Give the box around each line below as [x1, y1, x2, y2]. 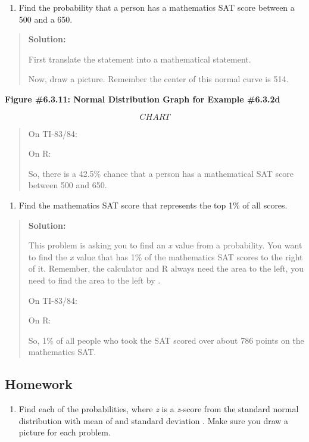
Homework [5, 375, 73, 393]
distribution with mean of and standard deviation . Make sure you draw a [18, 414, 289, 427]
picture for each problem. [18, 426, 111, 438]
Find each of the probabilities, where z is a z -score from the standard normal [18, 403, 299, 415]
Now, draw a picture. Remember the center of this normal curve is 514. [28, 73, 289, 85]
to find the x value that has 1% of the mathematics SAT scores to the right [28, 250, 303, 263]
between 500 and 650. [28, 179, 107, 191]
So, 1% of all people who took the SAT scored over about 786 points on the [28, 334, 304, 346]
